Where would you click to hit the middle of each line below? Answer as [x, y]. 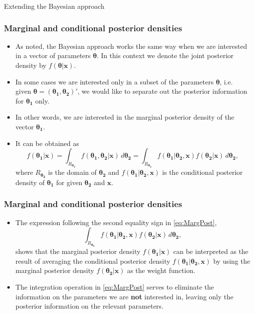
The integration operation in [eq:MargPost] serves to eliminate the [115, 287]
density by [31, 65]
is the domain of [72, 172]
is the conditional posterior [202, 172]
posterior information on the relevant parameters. [89, 306]
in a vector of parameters [53, 55]
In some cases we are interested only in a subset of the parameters [115, 81]
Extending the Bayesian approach [54, 6]
